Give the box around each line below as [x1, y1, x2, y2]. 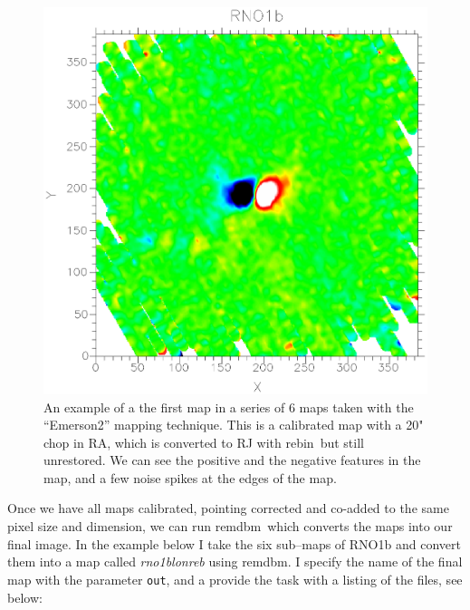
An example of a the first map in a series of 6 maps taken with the [43, 397, 414, 416]
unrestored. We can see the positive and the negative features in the [43, 450, 421, 470]
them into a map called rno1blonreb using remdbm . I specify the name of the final [7, 552, 463, 571]
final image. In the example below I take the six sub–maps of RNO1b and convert [7, 534, 461, 553]
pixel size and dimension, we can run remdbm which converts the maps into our [7, 517, 453, 536]
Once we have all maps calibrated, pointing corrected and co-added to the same [7, 499, 449, 518]
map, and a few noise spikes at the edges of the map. [43, 468, 337, 487]
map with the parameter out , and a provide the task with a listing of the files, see [7, 569, 463, 588]
